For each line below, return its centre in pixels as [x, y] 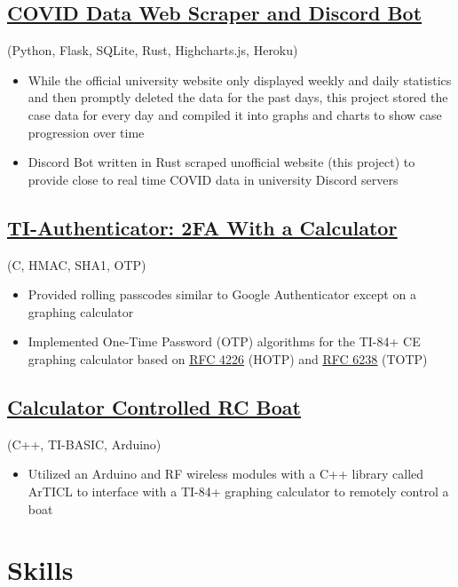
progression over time [86, 132]
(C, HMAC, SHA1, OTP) [77, 264]
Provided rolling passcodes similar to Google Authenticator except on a [222, 294]
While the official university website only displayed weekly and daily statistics [240, 79]
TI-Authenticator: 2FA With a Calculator [202, 227]
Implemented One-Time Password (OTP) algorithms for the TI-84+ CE [224, 341]
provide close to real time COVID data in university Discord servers [213, 179]
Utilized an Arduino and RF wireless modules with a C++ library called [226, 474]
